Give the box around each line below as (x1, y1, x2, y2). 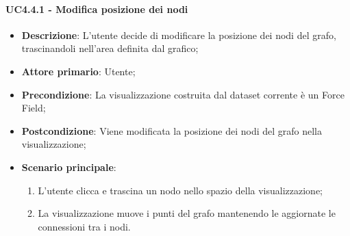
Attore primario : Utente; (21, 64, 136, 78)
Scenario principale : (21, 159, 116, 174)
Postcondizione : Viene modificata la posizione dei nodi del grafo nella (21, 123, 322, 137)
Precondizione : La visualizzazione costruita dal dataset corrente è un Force (21, 87, 345, 101)
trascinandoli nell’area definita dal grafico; (21, 41, 199, 55)
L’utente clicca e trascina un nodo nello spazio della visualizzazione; (38, 183, 323, 197)
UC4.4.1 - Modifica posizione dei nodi (5, 1, 188, 16)
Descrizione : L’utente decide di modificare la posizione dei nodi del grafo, (21, 27, 336, 42)
